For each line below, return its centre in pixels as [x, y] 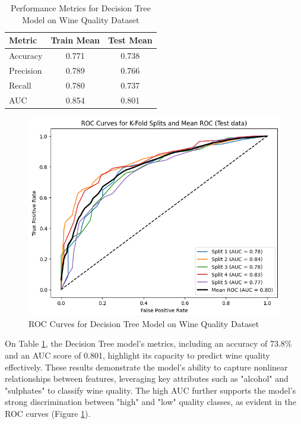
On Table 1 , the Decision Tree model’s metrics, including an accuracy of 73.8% [148, 343]
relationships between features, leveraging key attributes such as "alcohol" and [147, 379]
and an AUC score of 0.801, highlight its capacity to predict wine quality [137, 355]
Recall [20, 85]
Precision [26, 70]
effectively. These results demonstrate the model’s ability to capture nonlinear [146, 367]
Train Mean [75, 40]
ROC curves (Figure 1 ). [48, 413]
